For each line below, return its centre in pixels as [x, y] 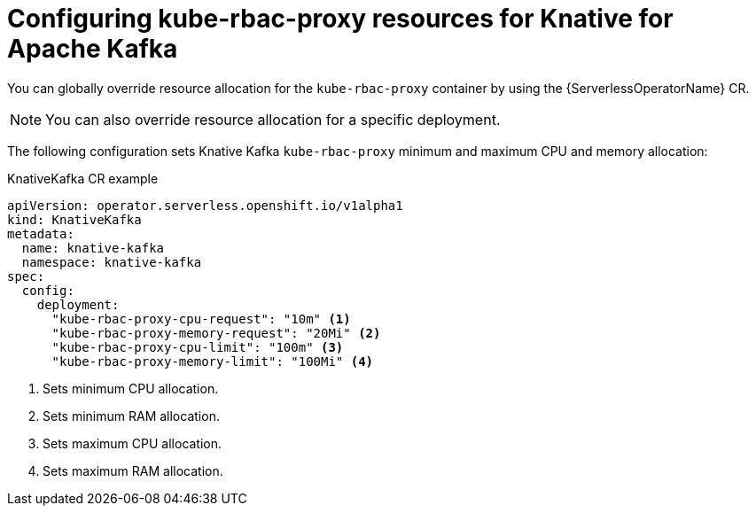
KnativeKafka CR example [83, 178]
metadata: [41, 233]
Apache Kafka [93, 49]
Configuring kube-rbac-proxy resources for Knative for [340, 19]
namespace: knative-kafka [112, 262]
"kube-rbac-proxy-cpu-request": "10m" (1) [201, 319]
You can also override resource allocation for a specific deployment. [273, 119]
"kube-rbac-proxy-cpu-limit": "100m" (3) [198, 347]
